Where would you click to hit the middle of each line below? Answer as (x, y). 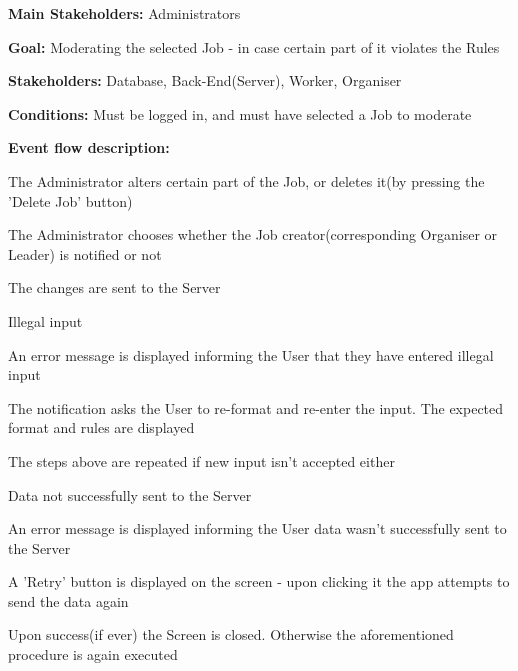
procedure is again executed (93, 654)
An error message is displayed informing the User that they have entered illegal (251, 354)
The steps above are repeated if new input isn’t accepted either (201, 460)
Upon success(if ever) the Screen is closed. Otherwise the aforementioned (231, 634)
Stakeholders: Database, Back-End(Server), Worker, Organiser (205, 80)
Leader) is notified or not (85, 253)
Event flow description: (89, 147)
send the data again (68, 600)
